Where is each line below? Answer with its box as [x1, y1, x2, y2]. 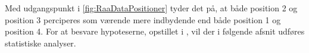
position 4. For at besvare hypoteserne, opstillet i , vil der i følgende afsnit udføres [5, 25, 305, 38]
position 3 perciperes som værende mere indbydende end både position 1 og [5, 13, 281, 26]
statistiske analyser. [5, 36, 76, 49]
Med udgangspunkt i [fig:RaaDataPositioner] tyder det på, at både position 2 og [5, 2, 298, 14]
